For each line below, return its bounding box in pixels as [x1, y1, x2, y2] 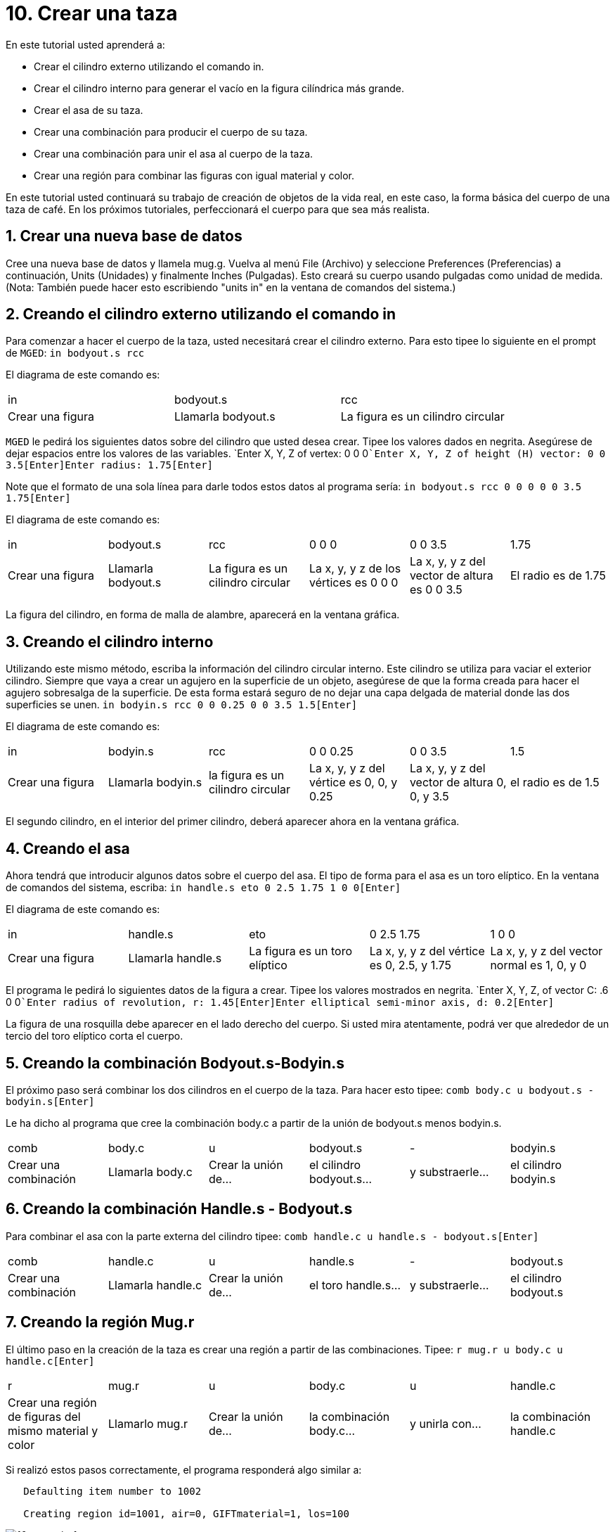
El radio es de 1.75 [510, 568, 606, 583]
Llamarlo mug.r [108, 1416, 188, 1431]
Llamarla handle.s [128, 951, 222, 966]
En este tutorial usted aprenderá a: [6, 38, 165, 51]
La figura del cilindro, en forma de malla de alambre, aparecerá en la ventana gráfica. [6, 608, 400, 621]
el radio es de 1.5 [510, 775, 600, 790]
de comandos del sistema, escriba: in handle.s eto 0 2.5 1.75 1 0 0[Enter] [6, 881, 401, 894]
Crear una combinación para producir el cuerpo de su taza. [34, 125, 308, 138]
